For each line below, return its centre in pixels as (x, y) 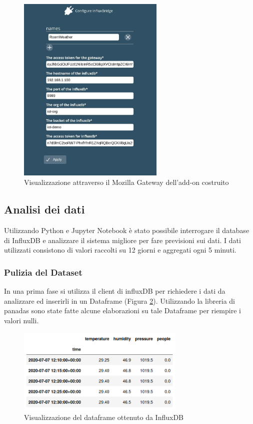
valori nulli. (21, 320)
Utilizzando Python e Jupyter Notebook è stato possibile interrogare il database (127, 230)
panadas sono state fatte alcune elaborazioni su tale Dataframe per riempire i (122, 310)
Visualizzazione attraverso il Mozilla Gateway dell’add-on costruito (126, 182)
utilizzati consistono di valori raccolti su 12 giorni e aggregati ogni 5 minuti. (120, 250)
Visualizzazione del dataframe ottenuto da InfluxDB (104, 417)
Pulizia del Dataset (43, 272)
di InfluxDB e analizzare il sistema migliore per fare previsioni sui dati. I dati (122, 240)
